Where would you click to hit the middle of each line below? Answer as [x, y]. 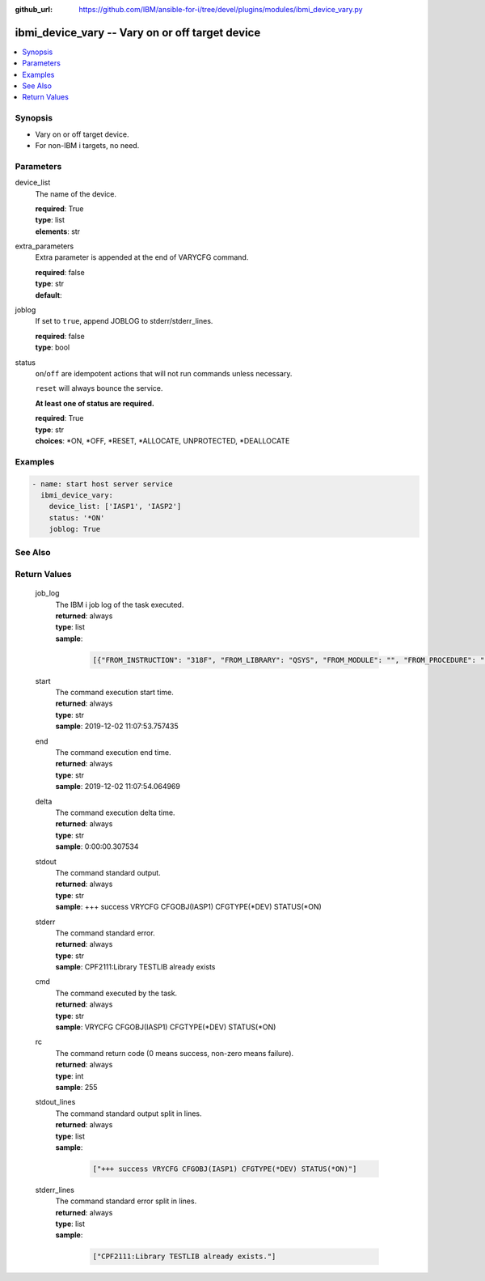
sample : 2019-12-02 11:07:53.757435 [117, 726]
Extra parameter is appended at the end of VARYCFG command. [142, 257]
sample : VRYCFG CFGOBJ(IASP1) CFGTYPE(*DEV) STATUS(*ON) [166, 1027]
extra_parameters [44, 246]
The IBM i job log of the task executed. [120, 604]
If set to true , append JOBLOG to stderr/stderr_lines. [124, 321]
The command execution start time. [114, 693]
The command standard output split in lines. [129, 1113]
